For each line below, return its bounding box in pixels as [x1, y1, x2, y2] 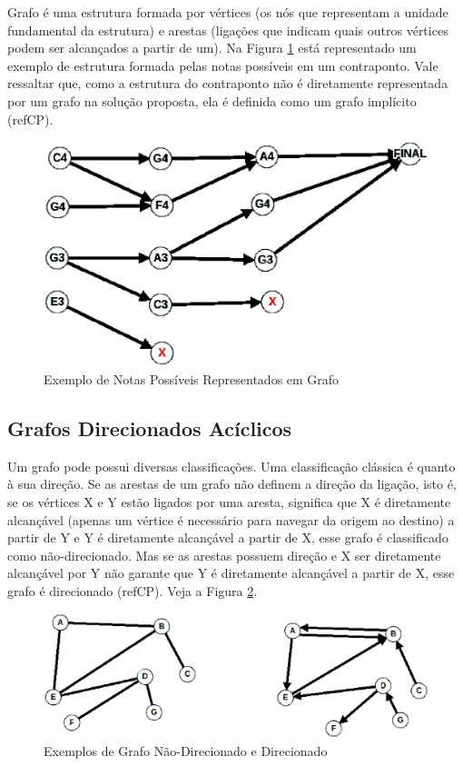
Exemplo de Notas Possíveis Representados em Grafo [44, 370, 340, 389]
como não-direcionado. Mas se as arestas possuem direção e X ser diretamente [7, 545, 441, 564]
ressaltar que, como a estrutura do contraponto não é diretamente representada [7, 74, 448, 93]
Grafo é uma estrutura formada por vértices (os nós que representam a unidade [7, 3, 448, 21]
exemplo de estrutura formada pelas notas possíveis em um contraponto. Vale [7, 55, 438, 75]
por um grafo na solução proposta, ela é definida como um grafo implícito [7, 91, 417, 110]
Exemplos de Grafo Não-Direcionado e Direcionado [44, 741, 328, 761]
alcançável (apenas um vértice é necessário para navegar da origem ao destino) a [7, 510, 455, 529]
